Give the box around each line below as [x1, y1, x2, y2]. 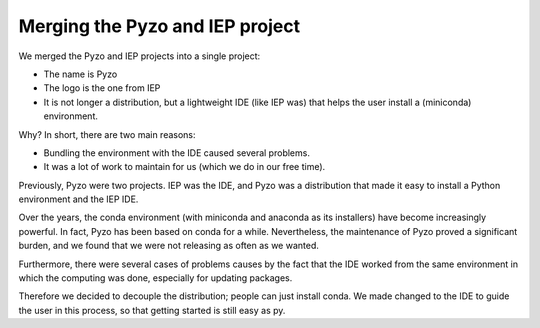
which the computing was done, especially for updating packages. [18, 272, 293, 284]
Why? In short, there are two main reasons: [18, 128, 196, 140]
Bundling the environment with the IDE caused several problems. [43, 146, 310, 159]
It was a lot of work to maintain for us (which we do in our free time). [43, 161, 326, 173]
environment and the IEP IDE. [18, 193, 139, 205]
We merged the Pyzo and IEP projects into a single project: [18, 50, 261, 62]
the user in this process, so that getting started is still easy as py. [18, 304, 286, 316]
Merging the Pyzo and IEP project [18, 15, 301, 37]
